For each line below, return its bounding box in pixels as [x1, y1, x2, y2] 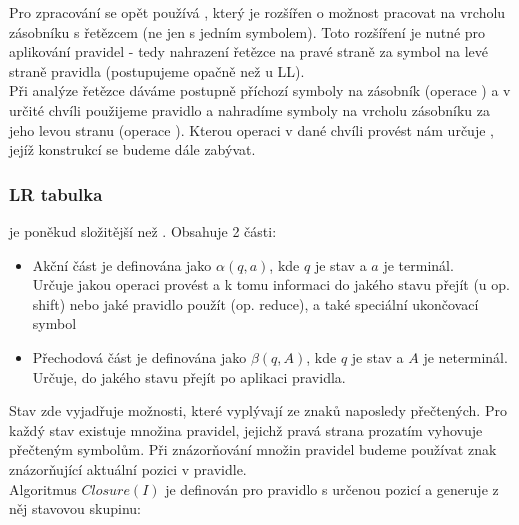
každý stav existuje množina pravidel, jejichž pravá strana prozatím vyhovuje [9, 419, 483, 440]
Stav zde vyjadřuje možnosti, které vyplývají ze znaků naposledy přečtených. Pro [9, 400, 507, 421]
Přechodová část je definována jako [32, 346, 247, 367]
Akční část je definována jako [32, 254, 212, 275]
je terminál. [383, 254, 454, 275]
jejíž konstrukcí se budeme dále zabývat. [9, 139, 256, 160]
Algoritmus [9, 478, 77, 499]
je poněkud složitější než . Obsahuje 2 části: [9, 220, 277, 241]
